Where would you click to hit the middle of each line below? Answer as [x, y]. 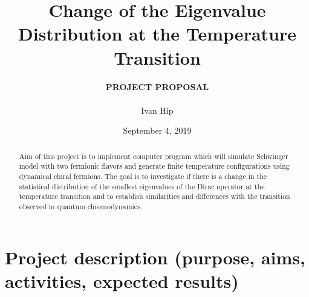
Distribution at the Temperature [157, 34]
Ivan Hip [157, 110]
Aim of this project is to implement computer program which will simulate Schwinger [154, 156]
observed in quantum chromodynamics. [81, 206]
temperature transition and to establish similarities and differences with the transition [154, 196]
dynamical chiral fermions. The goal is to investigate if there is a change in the [143, 176]
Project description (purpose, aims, [155, 257]
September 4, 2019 [157, 130]
